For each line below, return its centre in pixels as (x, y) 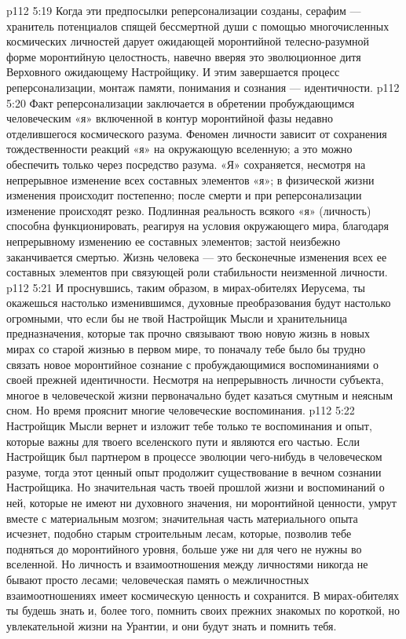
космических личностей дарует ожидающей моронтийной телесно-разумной (188, 41)
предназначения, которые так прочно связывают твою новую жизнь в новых (188, 333)
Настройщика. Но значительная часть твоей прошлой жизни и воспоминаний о (196, 487)
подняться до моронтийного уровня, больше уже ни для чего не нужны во (184, 548)
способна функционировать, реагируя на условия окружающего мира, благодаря (198, 226)
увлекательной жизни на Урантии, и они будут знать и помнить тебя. (172, 625)
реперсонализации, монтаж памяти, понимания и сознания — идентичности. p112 (203, 87)
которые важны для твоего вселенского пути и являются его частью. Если (183, 441)
